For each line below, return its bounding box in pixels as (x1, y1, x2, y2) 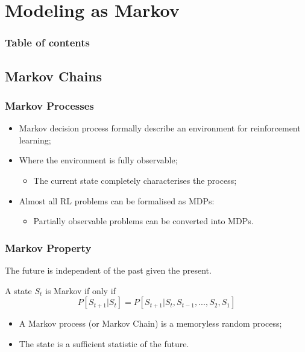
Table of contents (5, 35, 90, 50)
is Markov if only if (45, 284, 116, 297)
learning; (19, 133, 51, 146)
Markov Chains (5, 66, 102, 85)
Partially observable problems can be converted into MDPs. (33, 215, 254, 227)
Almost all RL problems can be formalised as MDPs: (19, 194, 215, 207)
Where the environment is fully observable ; (19, 154, 178, 166)
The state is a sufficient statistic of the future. (19, 337, 189, 350)
